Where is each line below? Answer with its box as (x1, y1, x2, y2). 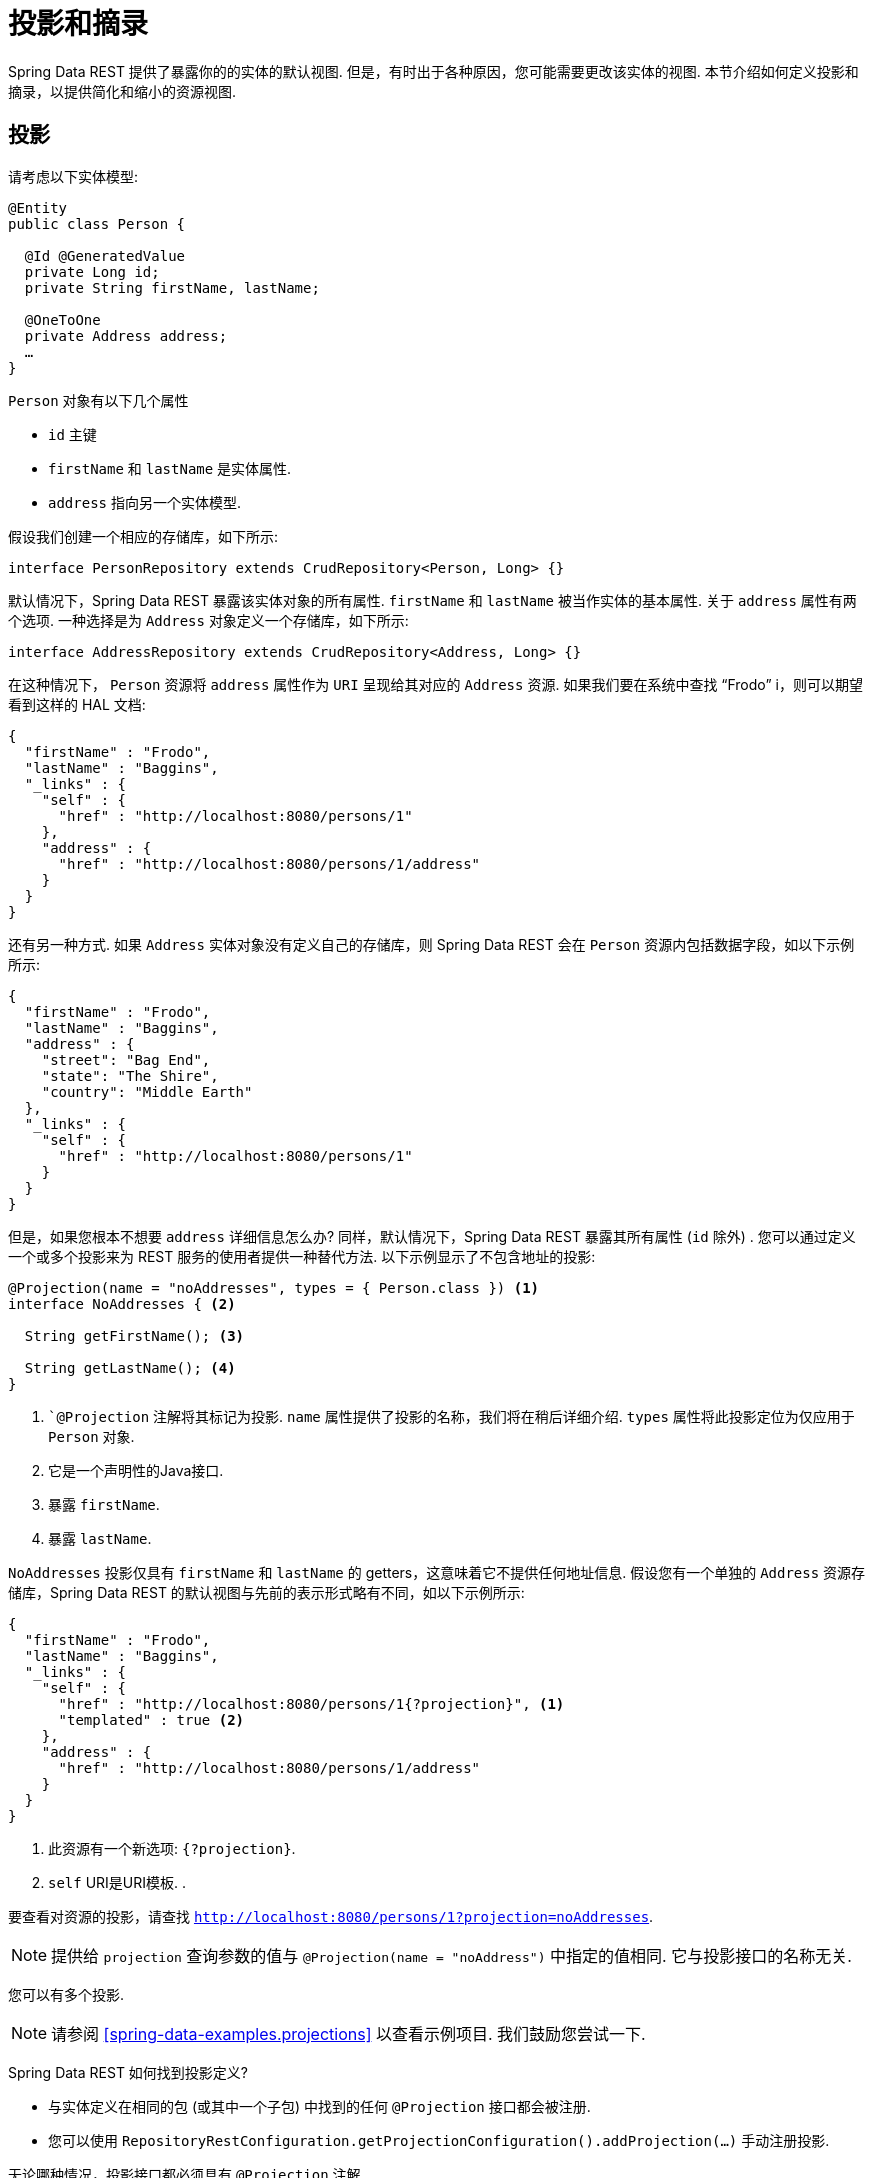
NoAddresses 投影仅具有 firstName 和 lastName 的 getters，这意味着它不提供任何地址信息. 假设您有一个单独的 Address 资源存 (8, 1563, 866, 1581)
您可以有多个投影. (8, 1985, 125, 2003)
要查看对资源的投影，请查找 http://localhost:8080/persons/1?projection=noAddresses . (8, 1907, 654, 1925)
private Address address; (24, 327, 228, 344)
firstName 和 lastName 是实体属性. (48, 459, 292, 477)
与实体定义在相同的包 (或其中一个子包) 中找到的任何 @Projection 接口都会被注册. (48, 2097, 591, 2115)
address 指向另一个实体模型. (48, 493, 241, 511)
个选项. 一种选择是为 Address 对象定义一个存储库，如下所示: (8, 611, 409, 629)
